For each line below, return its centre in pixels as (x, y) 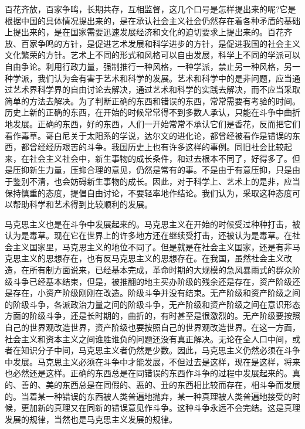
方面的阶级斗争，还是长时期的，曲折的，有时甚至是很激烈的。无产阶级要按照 (152, 316)
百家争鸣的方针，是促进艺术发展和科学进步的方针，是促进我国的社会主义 (160, 43)
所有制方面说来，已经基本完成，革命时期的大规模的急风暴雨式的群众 (160, 270)
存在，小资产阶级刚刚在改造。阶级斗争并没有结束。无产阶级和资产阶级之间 (156, 293)
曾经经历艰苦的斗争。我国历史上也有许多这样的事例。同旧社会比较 (156, 147)
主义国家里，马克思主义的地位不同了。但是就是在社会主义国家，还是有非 (152, 246)
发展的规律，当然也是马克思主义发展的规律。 (91, 419)
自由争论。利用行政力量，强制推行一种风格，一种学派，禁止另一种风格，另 (148, 66)
